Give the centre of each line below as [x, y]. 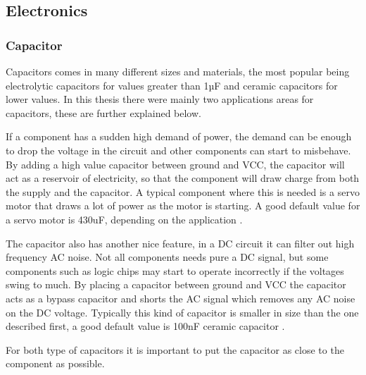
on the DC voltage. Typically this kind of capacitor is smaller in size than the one [182, 312]
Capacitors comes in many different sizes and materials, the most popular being [178, 71]
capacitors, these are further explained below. [103, 112]
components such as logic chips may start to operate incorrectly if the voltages [175, 270]
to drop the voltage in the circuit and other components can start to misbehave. [178, 150]
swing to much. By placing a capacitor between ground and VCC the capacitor [176, 284]
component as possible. [55, 363]
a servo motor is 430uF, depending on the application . [124, 219]
